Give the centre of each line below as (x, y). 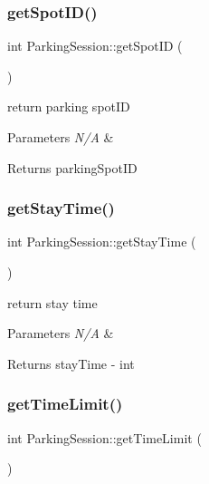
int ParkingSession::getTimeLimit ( (104, 437)
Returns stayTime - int (71, 363)
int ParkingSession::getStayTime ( (102, 242)
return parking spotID (69, 106)
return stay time (52, 302)
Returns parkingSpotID (72, 167)
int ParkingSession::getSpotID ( (95, 46)
